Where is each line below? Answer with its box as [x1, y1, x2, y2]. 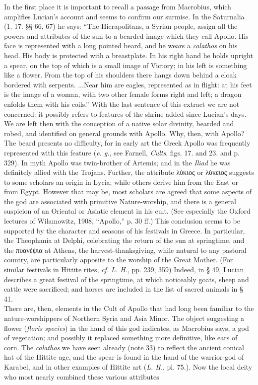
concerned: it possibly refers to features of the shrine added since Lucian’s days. [4, 108, 247, 119]
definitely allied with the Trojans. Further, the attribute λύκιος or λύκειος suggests [4, 167, 254, 177]
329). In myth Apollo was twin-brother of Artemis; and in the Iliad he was [4, 157, 231, 167]
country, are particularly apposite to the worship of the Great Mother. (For [4, 254, 233, 265]
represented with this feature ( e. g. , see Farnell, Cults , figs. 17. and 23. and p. [4, 147, 240, 157]
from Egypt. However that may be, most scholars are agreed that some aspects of [4, 186, 252, 197]
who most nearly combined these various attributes [4, 371, 159, 382]
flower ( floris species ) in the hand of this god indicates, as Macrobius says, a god [4, 322, 249, 333]
